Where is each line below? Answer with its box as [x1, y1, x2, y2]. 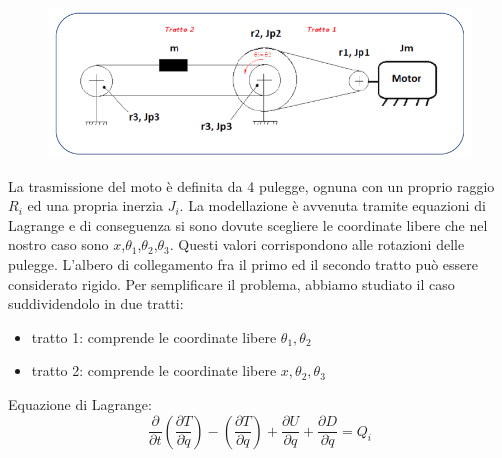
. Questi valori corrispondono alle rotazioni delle [169, 234, 465, 255]
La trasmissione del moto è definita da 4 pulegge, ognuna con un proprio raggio [8, 175, 495, 196]
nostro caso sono [8, 234, 109, 255]
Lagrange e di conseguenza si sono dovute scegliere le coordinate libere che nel [8, 214, 488, 235]
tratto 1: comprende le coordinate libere [31, 326, 277, 347]
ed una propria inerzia [27, 195, 163, 216]
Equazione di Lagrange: [8, 394, 152, 414]
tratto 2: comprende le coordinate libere [31, 360, 277, 381]
